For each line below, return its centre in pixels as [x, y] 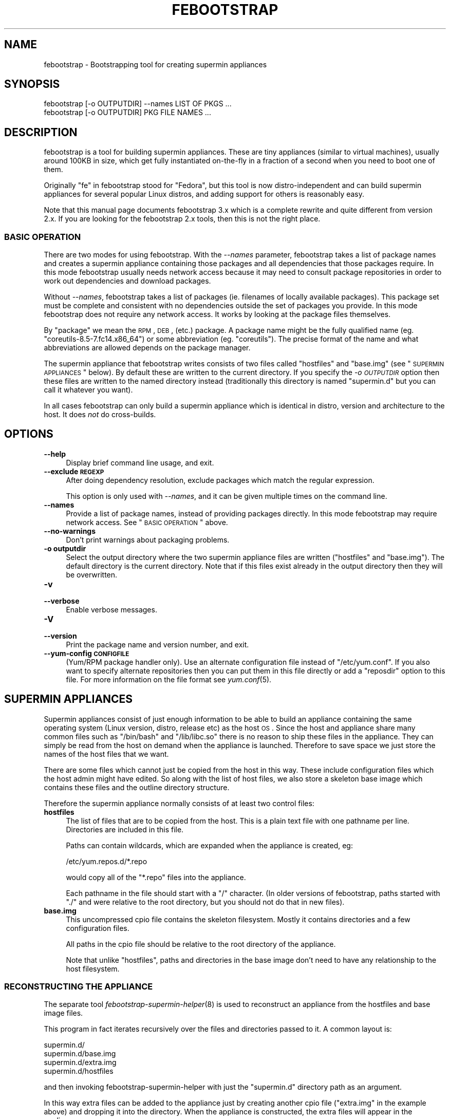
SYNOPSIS [32, 84]
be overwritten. [92, 574]
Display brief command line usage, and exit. [140, 462]
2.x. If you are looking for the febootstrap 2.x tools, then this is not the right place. [182, 219]
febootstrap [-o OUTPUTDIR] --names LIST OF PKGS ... [138, 104]
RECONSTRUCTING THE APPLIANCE [79, 987]
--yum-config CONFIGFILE [87, 653]
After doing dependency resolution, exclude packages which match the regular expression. [220, 480]
